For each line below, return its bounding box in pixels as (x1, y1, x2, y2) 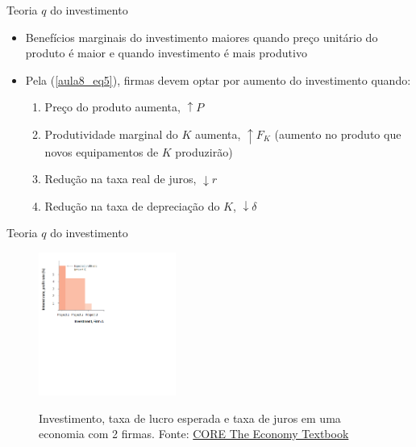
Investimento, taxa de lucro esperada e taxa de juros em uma (39, 409, 341, 426)
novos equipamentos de (44, 143, 159, 160)
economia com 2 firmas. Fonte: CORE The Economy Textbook (39, 425, 349, 442)
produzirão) (175, 143, 233, 160)
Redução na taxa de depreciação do (44, 197, 220, 214)
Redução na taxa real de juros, (44, 170, 197, 187)
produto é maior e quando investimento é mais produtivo (25, 44, 307, 61)
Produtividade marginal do (44, 125, 178, 142)
